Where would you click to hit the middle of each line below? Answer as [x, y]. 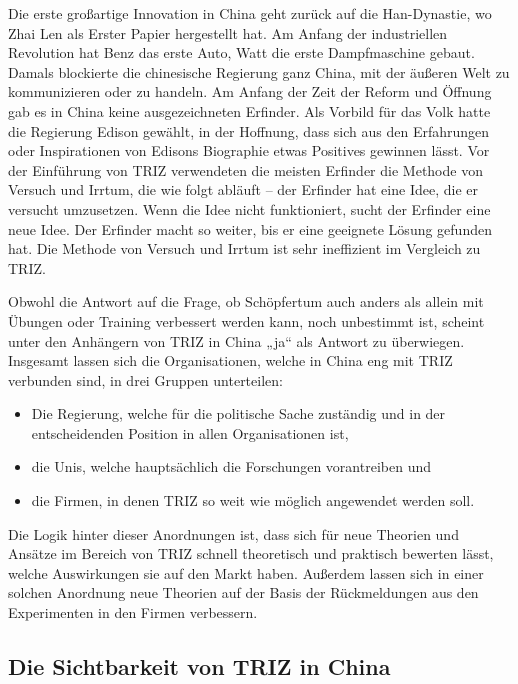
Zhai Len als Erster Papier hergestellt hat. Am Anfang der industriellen [228, 32]
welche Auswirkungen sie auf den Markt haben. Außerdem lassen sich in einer [246, 572]
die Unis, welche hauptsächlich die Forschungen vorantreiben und [231, 466]
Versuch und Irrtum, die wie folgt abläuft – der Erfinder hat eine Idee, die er [243, 189]
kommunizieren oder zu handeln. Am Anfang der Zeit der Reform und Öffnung [250, 91]
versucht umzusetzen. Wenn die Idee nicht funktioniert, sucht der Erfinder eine [249, 208]
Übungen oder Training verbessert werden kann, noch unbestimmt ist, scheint [246, 320]
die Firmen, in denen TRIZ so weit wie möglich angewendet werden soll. [253, 500]
